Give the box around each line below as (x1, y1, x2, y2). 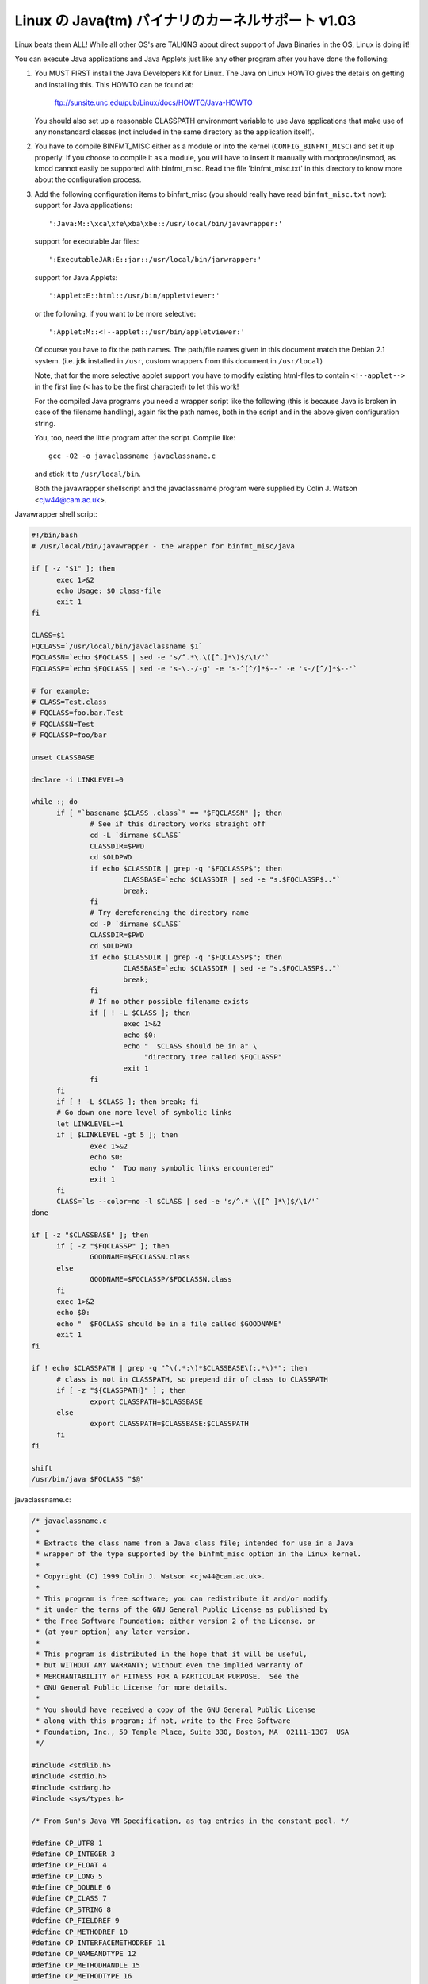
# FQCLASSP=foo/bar (31, 731, 107, 740)
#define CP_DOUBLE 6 (31, 1883, 111, 1892)
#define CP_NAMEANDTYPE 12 (31, 1949, 136, 1959)
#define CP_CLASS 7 (31, 1894, 107, 1903)
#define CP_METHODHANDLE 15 (31, 1960, 140, 1970)
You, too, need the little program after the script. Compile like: (34, 433, 236, 443)
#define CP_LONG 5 (31, 1871, 103, 1881)
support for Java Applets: (34, 272, 118, 282)
